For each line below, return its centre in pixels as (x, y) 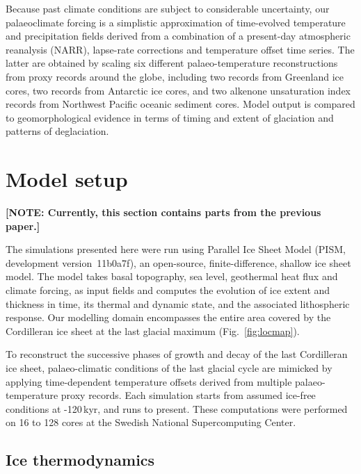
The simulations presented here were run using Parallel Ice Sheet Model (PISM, (176, 249)
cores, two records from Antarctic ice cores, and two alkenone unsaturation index (178, 90)
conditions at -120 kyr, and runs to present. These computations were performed (177, 408)
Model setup (67, 179)
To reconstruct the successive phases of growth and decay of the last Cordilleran (177, 354)
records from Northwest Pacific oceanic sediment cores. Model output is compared (180, 104)
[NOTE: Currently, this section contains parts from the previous (163, 212)
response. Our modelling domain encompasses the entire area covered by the (168, 317)
